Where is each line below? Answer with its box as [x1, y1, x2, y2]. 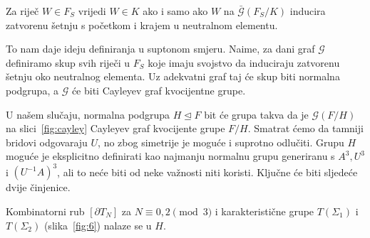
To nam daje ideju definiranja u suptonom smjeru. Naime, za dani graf [6, 41, 315, 56]
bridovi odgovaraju [6, 134, 88, 149]
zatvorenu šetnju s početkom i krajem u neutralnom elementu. [6, 17, 278, 32]
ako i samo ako [143, 4, 208, 18]
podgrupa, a [6, 82, 58, 97]
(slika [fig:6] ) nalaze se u [43, 217, 152, 232]
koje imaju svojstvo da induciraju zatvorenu [148, 55, 340, 70]
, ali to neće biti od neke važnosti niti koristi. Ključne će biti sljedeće [57, 164, 358, 179]
